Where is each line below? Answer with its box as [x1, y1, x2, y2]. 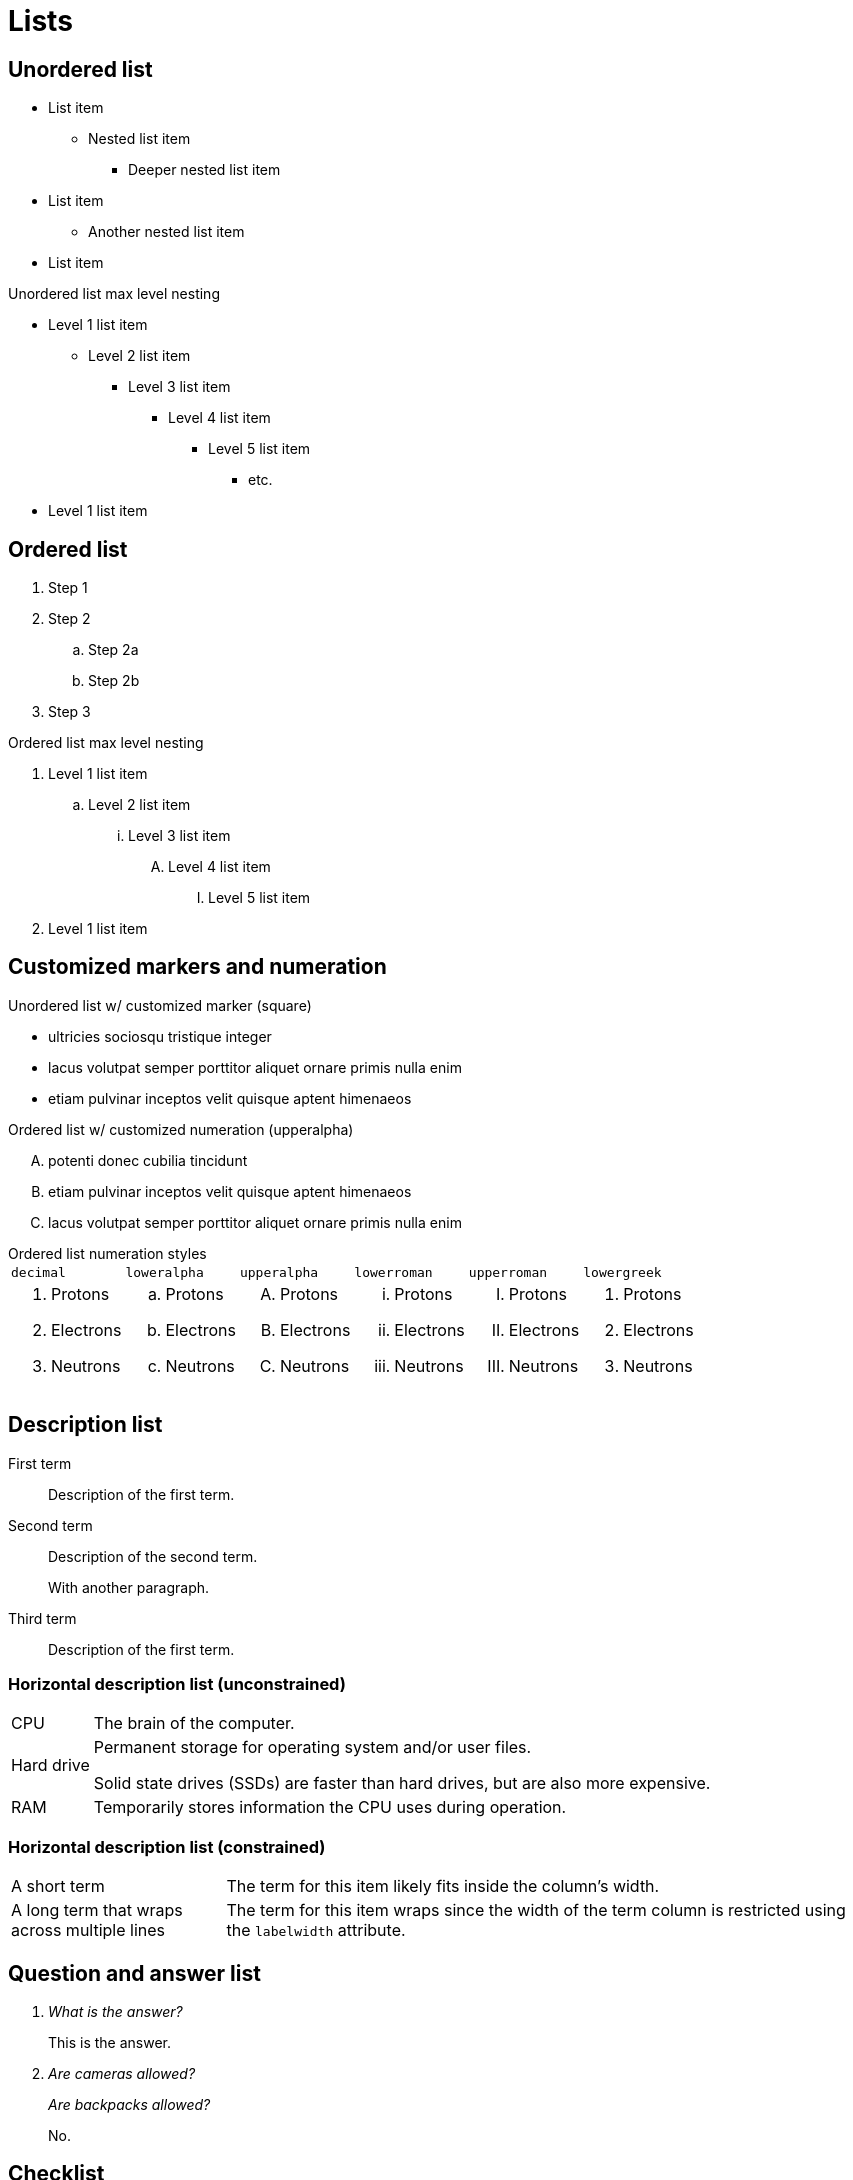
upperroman [468, 1264, 548, 1280]
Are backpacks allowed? [48, 2096, 211, 2114]
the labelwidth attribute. [226, 1920, 406, 1941]
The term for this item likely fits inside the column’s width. [226, 1876, 660, 1897]
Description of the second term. [48, 1547, 258, 1565]
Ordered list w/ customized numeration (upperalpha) [8, 1120, 354, 1138]
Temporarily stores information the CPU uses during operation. [93, 1797, 567, 1818]
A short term [11, 1876, 105, 1897]
